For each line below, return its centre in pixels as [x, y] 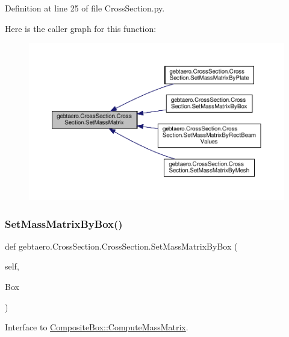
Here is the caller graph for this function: [81, 28]
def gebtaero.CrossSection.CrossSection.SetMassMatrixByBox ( [121, 246]
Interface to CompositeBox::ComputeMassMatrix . [97, 327]
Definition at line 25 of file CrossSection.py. [85, 8]
